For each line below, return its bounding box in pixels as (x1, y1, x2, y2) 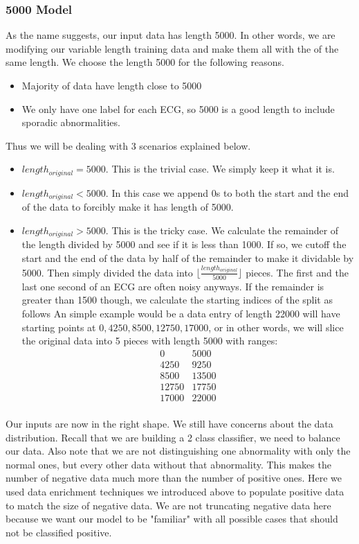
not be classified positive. (6, 525, 112, 539)
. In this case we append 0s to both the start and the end (105, 185, 349, 200)
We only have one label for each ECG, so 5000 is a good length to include (21, 101, 335, 116)
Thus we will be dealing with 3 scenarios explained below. (6, 138, 251, 152)
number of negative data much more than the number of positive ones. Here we (6, 471, 342, 485)
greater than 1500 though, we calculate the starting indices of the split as (21, 292, 333, 307)
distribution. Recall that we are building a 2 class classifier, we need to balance (6, 430, 340, 444)
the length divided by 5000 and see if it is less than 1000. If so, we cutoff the (21, 237, 347, 252)
